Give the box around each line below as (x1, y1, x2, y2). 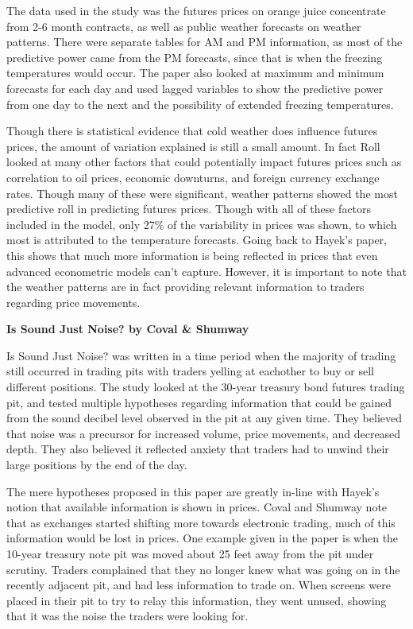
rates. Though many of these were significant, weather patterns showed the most (6, 184, 398, 201)
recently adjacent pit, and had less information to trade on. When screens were (6, 577, 391, 593)
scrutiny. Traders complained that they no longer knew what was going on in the (6, 561, 400, 577)
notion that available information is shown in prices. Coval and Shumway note (6, 499, 388, 515)
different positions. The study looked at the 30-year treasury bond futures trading (6, 379, 405, 395)
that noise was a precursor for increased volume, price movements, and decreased (6, 425, 401, 441)
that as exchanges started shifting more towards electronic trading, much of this (6, 514, 396, 530)
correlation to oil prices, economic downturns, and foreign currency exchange (6, 169, 380, 185)
